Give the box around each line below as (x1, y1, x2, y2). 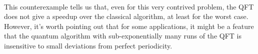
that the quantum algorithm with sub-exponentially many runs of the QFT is (4, 30, 241, 41)
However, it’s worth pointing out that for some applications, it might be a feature (4, 20, 254, 31)
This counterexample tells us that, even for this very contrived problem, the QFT (4, 1, 254, 11)
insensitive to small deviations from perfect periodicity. (4, 40, 172, 50)
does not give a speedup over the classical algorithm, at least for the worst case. (4, 11, 248, 21)
